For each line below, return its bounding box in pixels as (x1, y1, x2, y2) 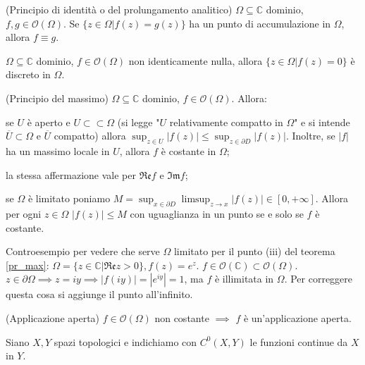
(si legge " (117, 114, 160, 129)
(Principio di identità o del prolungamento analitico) (6, 2, 233, 16)
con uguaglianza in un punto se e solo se (130, 206, 304, 221)
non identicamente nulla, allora (128, 53, 263, 68)
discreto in (6, 67, 51, 82)
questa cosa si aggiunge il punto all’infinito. (6, 287, 193, 302)
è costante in (161, 143, 216, 158)
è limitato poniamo (27, 191, 111, 206)
